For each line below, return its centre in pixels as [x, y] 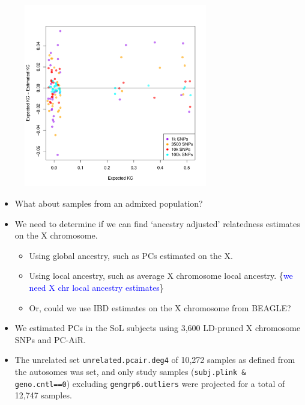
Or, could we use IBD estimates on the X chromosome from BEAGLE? [160, 307]
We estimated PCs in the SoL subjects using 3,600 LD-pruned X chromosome [158, 328]
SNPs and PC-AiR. [50, 339]
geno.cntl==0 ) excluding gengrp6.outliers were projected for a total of [150, 383]
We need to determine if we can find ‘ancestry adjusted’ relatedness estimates [157, 223]
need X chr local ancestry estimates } [96, 287]
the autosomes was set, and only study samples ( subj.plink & [130, 371]
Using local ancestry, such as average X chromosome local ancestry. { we [161, 276]
